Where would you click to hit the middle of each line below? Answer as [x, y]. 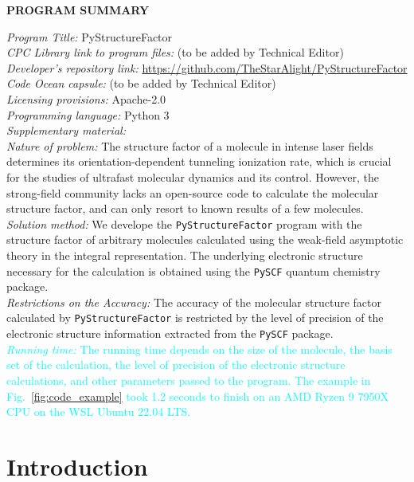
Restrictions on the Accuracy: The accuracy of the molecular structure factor [194, 302]
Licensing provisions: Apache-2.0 [86, 98]
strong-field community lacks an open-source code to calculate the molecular [193, 192]
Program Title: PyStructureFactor [90, 36]
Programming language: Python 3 [88, 114]
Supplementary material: [66, 130]
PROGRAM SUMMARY [78, 10]
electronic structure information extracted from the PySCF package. [170, 333]
